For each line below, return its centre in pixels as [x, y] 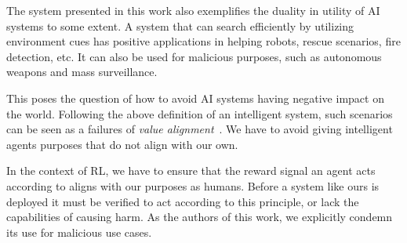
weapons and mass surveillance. [82, 72]
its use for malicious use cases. [79, 232]
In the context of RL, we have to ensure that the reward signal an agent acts [191, 170]
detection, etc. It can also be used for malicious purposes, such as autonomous [194, 56]
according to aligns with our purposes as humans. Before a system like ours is [193, 185]
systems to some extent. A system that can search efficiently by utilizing [180, 25]
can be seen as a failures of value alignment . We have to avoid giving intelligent [200, 129]
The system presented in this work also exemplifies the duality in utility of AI [193, 10]
